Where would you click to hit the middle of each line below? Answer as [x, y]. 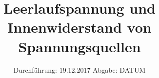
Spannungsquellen [79, 46]
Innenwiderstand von [79, 27]
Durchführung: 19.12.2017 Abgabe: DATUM [79, 69]
